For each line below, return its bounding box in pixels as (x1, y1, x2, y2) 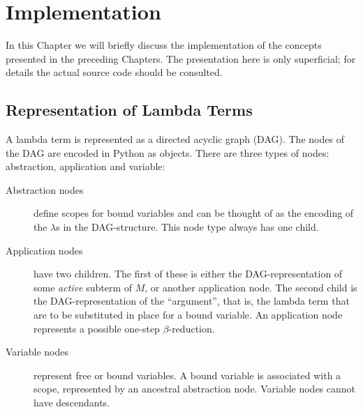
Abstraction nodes (6, 182, 84, 197)
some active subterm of (34, 280, 132, 294)
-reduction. (168, 321, 215, 335)
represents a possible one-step (34, 321, 160, 335)
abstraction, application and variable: (6, 159, 165, 174)
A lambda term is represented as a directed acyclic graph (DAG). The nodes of (6, 132, 344, 146)
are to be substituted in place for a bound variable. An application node (34, 307, 343, 322)
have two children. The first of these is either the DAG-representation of (34, 266, 343, 281)
